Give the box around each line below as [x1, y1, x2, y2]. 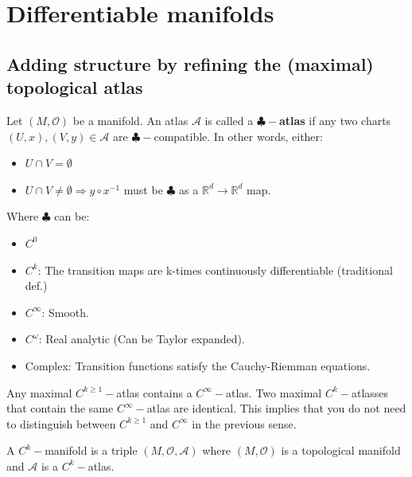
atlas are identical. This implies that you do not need [146, 400, 406, 416]
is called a [204, 111, 254, 128]
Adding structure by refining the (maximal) [6, 51, 374, 76]
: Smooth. [41, 303, 89, 320]
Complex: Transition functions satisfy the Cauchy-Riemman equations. [25, 357, 371, 373]
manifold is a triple [45, 442, 138, 459]
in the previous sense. [192, 415, 297, 432]
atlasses [351, 384, 389, 401]
